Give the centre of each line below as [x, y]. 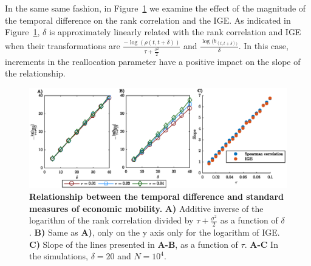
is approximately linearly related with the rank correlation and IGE [175, 32]
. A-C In [261, 244]
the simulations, [59, 256]
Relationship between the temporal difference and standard [156, 196]
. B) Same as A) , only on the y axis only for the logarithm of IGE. [155, 232]
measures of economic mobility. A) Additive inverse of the [146, 208]
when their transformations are [63, 45]
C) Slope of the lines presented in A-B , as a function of [134, 244]
